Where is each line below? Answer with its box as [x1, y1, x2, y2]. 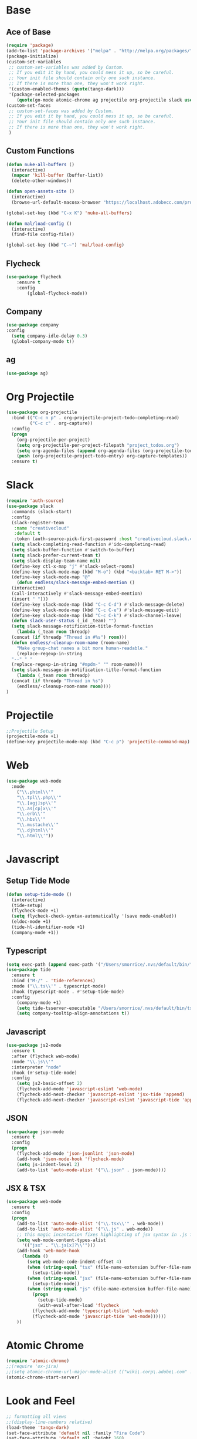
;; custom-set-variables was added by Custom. [8, 64, 125, 70]
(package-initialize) [6, 53, 59, 59]
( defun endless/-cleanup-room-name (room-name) [11, 639, 130, 646]
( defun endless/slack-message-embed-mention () [16, 579, 135, 586]
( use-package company [6, 322, 59, 328]
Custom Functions [6, 146, 75, 156]
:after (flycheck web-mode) [11, 1053, 80, 1059]
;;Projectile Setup [6, 728, 54, 734]
